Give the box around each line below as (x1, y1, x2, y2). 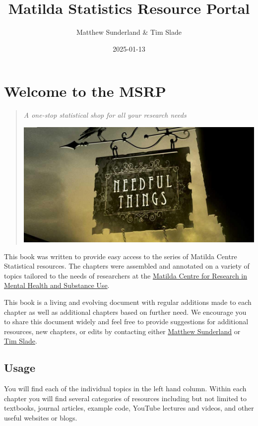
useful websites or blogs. (4, 412, 77, 423)
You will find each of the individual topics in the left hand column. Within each (4, 383, 247, 394)
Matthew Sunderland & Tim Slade (76, 27, 182, 37)
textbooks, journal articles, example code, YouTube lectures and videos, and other (4, 403, 254, 413)
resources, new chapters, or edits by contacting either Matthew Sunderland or (4, 326, 241, 336)
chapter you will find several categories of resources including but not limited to (4, 393, 247, 403)
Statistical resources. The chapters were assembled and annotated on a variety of (4, 261, 250, 271)
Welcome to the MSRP (4, 81, 166, 101)
